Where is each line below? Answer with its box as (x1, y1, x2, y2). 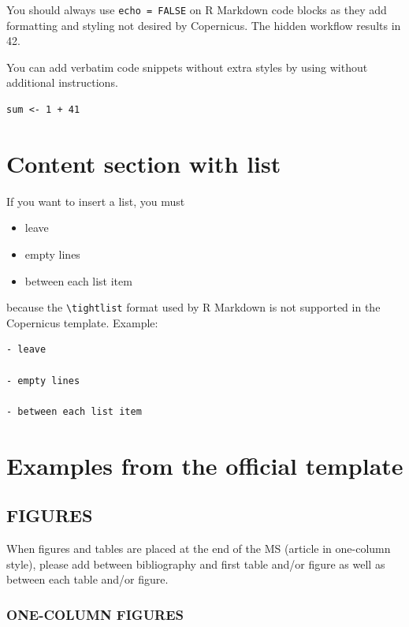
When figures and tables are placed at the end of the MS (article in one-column (6, 539, 391, 556)
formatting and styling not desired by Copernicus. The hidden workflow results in (6, 17, 401, 33)
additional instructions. (6, 74, 118, 91)
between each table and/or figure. (6, 571, 169, 588)
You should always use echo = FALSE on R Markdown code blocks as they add (6, 2, 387, 17)
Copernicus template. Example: (6, 314, 158, 330)
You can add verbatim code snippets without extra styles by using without (6, 58, 368, 75)
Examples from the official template (6, 449, 403, 481)
